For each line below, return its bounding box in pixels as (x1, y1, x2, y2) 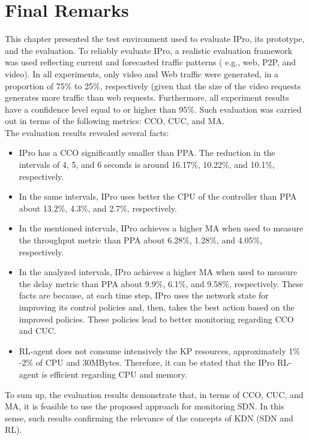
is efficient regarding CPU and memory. (41, 367, 187, 380)
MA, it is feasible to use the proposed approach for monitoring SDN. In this (5, 400, 284, 412)
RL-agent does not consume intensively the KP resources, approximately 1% (19, 344, 300, 357)
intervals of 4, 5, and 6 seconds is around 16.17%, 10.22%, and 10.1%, (19, 158, 275, 171)
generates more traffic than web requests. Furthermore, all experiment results (5, 91, 289, 104)
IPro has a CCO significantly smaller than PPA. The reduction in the (19, 146, 275, 159)
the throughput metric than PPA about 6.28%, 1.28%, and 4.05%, (19, 234, 263, 246)
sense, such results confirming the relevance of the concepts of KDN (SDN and (5, 411, 293, 424)
